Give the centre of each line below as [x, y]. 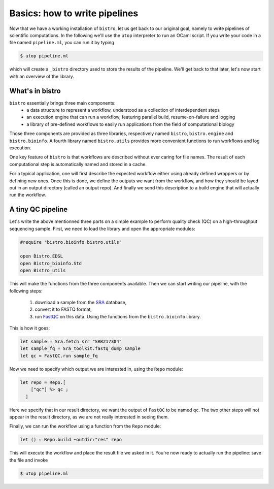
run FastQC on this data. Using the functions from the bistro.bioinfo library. [118, 316]
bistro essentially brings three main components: [63, 103]
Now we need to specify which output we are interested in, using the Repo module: [96, 369]
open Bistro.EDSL [42, 256]
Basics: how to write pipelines [74, 13]
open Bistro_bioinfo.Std [51, 263]
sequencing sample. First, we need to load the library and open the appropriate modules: [102, 229]
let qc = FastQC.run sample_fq [59, 356]
